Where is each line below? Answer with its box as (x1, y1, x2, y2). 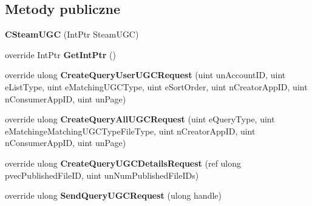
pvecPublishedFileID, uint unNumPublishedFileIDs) (5, 168, 199, 181)
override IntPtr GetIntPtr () (5, 48, 117, 61)
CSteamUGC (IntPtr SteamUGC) (5, 28, 139, 41)
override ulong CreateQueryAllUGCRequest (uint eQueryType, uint (5, 113, 275, 125)
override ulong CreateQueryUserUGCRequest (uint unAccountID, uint (5, 68, 286, 81)
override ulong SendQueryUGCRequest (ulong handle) (5, 189, 222, 202)
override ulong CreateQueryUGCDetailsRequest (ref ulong (5, 156, 242, 169)
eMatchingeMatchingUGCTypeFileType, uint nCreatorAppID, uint (5, 124, 256, 137)
